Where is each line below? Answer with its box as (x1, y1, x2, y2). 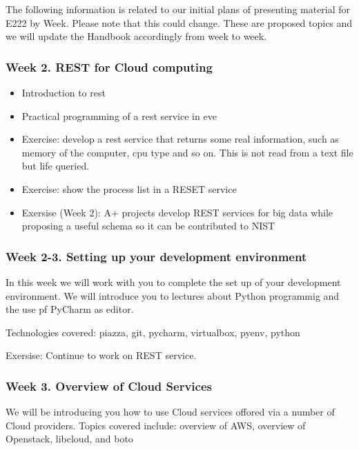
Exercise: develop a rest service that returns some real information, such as (21, 132, 339, 146)
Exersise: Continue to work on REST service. (6, 348, 197, 362)
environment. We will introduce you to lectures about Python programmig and (6, 288, 340, 303)
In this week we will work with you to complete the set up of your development (6, 274, 341, 289)
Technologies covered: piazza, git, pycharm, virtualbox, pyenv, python (6, 325, 300, 339)
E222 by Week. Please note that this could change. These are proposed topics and (6, 15, 353, 30)
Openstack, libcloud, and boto (6, 431, 133, 446)
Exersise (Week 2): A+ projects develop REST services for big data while (21, 205, 333, 219)
